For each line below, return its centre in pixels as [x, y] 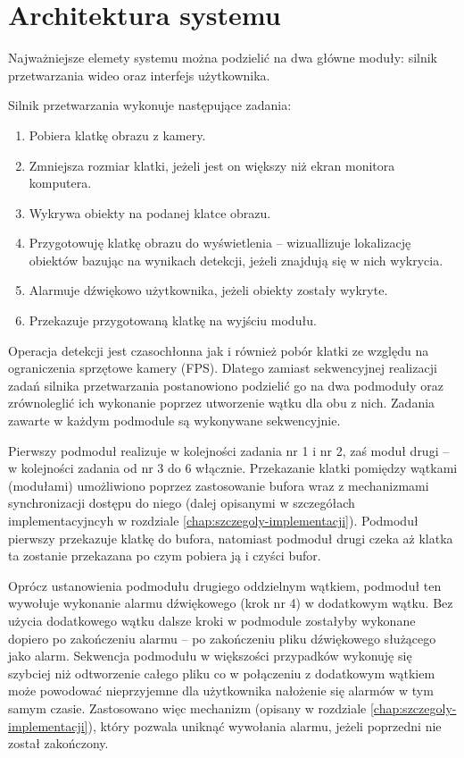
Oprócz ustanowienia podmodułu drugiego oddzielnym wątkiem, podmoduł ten [225, 585]
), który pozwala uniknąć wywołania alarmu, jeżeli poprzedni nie [265, 725]
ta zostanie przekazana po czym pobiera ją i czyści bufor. [165, 556]
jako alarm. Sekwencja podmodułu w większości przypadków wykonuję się [210, 656]
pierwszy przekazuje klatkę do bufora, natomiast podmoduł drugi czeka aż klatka [231, 538]
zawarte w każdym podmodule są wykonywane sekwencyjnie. [174, 421]
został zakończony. [58, 743]
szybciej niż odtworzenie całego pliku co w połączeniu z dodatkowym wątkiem [222, 673]
